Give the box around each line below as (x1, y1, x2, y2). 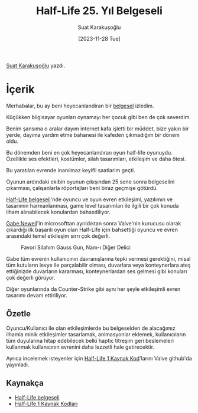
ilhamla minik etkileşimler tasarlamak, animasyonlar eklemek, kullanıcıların (6, 330, 186, 337)
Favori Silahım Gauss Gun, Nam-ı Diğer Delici (21, 244, 131, 251)
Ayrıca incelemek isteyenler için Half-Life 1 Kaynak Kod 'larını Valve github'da (6, 355, 192, 362)
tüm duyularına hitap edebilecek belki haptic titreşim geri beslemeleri (6, 337, 174, 344)
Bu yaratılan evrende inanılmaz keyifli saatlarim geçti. (6, 166, 135, 173)
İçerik (6, 83, 35, 96)
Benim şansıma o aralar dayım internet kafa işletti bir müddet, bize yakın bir (6, 125, 189, 132)
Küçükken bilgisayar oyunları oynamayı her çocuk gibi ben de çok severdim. (6, 113, 191, 120)
